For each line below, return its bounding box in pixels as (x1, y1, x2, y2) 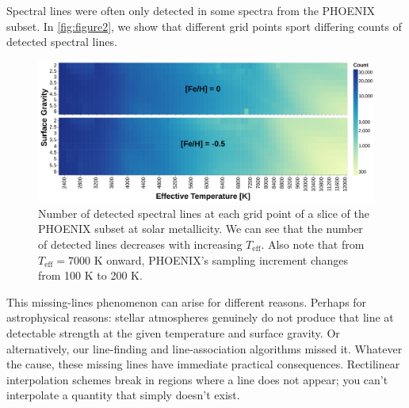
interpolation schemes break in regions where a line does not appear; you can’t (6, 371, 388, 387)
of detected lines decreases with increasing (38, 236, 243, 253)
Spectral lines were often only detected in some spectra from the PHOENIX (6, 2, 376, 18)
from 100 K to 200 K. (38, 267, 143, 284)
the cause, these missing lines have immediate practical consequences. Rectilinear (6, 356, 400, 372)
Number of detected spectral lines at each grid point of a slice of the (38, 204, 369, 221)
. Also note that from (261, 236, 365, 253)
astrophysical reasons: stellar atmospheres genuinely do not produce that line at (6, 309, 394, 326)
